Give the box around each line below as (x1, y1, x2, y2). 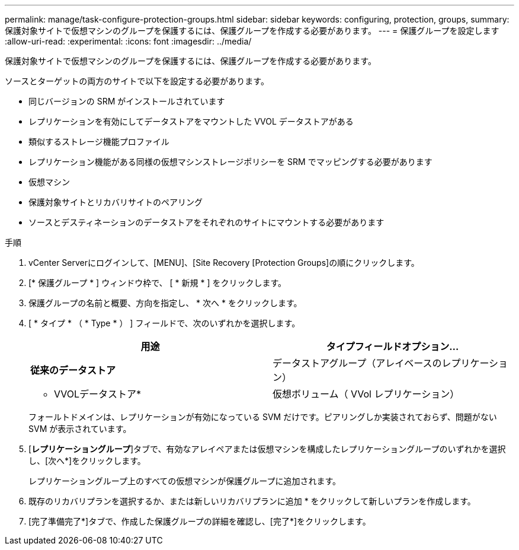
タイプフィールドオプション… (326, 341, 459, 352)
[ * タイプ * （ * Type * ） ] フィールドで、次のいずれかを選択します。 (28, 318, 300, 328)
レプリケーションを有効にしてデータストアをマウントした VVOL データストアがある (28, 116, 354, 126)
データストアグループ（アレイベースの (273, 357, 442, 369)
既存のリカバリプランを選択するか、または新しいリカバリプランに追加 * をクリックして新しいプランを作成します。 (28, 496, 476, 506)
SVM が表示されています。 (28, 424, 132, 434)
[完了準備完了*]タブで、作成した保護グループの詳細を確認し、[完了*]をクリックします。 (28, 516, 371, 526)
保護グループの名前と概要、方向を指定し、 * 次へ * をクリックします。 (28, 298, 302, 308)
